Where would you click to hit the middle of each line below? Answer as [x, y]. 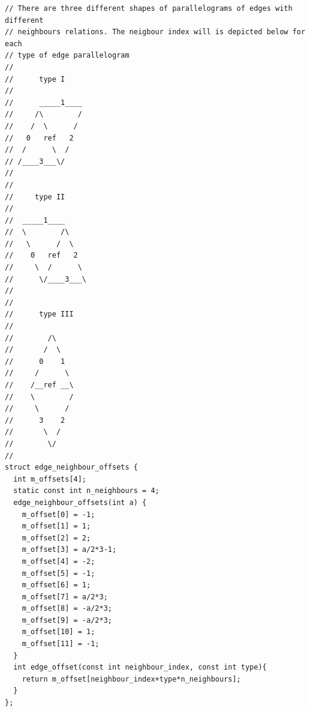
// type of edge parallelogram [67, 56]
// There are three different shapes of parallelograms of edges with [149, 8]
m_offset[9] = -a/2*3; [67, 620]
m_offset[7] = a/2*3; [65, 597]
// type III [39, 314]
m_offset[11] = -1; [61, 644]
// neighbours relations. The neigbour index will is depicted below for [155, 32]
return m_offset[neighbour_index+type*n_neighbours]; [131, 679]
